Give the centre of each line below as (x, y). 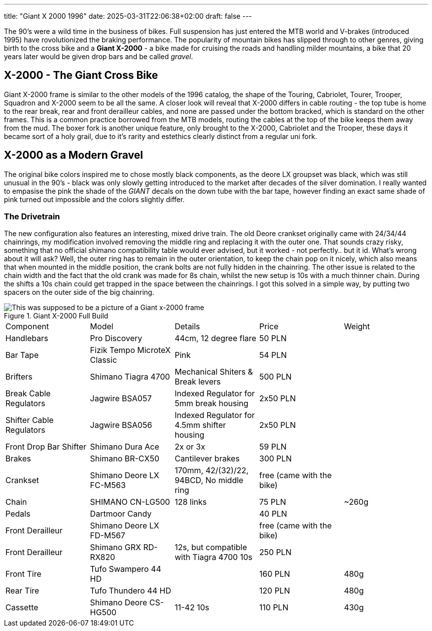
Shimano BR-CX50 (125, 459)
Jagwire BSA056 (121, 425)
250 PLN (275, 552)
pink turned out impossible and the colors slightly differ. (94, 199)
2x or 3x (190, 447)
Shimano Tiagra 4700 (130, 377)
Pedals (18, 514)
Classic (104, 360)
